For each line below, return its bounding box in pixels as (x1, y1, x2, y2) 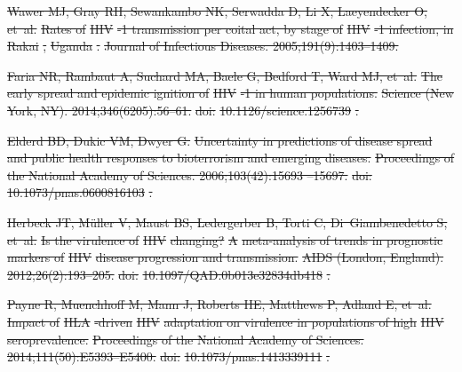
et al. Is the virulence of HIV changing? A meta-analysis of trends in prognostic (7, 230, 443, 249)
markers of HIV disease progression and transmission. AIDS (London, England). (7, 248, 444, 266)
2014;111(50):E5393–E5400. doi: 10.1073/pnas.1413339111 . (7, 347, 331, 366)
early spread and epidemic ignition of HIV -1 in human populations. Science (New (7, 83, 454, 102)
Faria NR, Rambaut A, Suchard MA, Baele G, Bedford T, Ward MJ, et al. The (7, 66, 442, 84)
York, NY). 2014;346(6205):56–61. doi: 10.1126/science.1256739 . (7, 100, 359, 119)
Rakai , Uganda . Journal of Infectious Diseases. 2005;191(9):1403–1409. (7, 36, 399, 55)
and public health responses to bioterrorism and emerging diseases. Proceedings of (7, 148, 455, 167)
